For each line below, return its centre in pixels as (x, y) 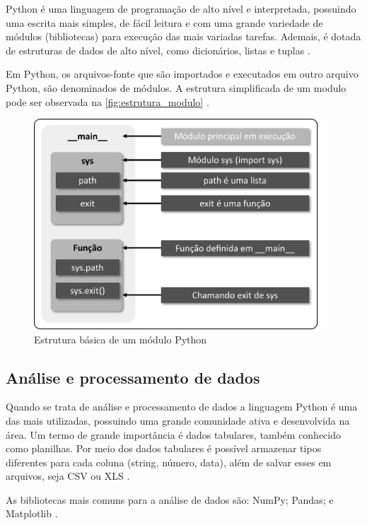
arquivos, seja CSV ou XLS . (68, 476)
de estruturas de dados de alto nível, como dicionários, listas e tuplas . (158, 50)
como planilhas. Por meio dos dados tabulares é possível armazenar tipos (164, 448)
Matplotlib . (32, 513)
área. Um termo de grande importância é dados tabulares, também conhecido (173, 434)
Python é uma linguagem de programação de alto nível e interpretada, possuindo (181, 8)
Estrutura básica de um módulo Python (121, 339)
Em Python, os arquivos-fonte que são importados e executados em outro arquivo (182, 74)
